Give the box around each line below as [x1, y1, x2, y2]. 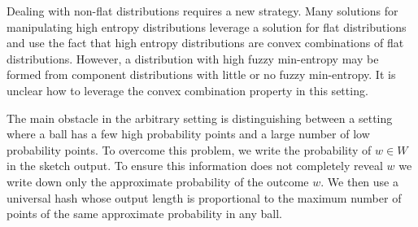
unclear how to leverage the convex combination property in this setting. [7, 81, 368, 98]
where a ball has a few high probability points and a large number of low [7, 125, 370, 142]
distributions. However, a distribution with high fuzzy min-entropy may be [7, 50, 379, 67]
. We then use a [320, 172, 398, 190]
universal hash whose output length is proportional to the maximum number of [7, 189, 402, 206]
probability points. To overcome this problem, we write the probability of [7, 141, 372, 158]
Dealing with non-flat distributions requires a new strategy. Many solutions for [7, 2, 398, 19]
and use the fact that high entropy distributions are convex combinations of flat [7, 34, 404, 51]
